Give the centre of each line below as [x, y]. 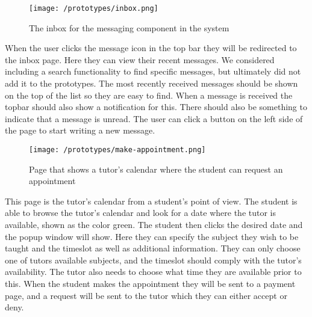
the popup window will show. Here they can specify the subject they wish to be [152, 236]
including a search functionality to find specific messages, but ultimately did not [153, 71]
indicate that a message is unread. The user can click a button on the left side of [154, 118]
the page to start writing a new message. [80, 130]
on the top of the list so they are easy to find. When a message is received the [149, 95]
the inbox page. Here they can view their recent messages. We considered [140, 59]
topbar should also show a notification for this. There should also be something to [156, 107]
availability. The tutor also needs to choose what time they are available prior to [153, 272]
